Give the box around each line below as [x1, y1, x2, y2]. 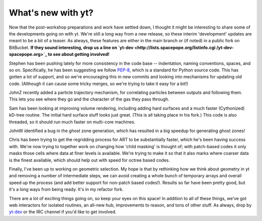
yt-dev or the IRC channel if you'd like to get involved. [9, 209, 116, 215]
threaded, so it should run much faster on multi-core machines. [9, 119, 136, 125]
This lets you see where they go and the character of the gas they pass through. [9, 96, 169, 102]
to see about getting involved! [48, 51, 110, 57]
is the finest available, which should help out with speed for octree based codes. [9, 157, 170, 163]
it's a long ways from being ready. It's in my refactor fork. [9, 187, 124, 192]
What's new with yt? [9, 7, 94, 18]
